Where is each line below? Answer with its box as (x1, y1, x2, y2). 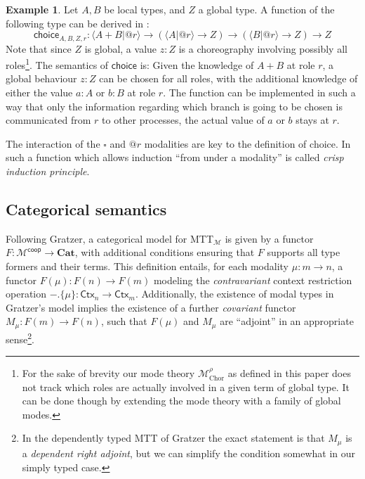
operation (6, 286, 47, 301)
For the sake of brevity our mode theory (22, 366, 195, 381)
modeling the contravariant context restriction (153, 272, 352, 287)
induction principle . (6, 164, 90, 179)
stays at (296, 113, 329, 127)
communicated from (6, 113, 91, 127)
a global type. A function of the (198, 2, 335, 16)
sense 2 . (6, 329, 34, 346)
